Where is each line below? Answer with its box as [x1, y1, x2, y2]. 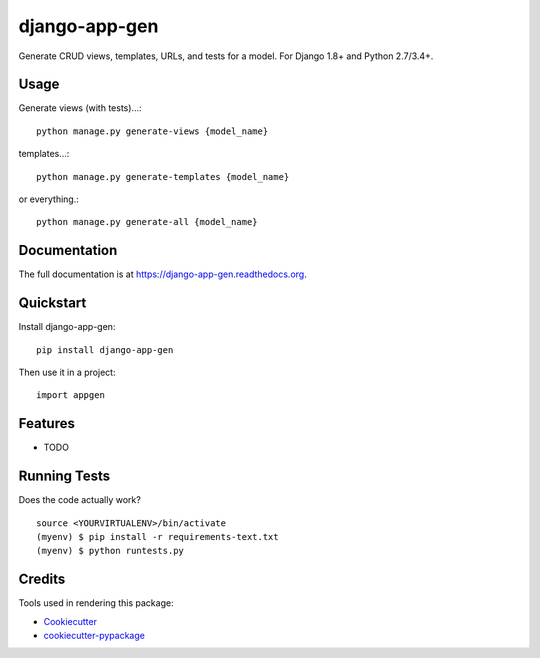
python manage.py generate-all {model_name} [36, 216, 259, 228]
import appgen [36, 390, 105, 401]
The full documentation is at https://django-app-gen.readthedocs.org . [18, 268, 307, 280]
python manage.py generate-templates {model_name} [36, 171, 290, 182]
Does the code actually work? [18, 494, 142, 506]
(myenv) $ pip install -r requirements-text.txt [36, 531, 279, 542]
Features [18, 415, 75, 432]
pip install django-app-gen [36, 344, 174, 355]
